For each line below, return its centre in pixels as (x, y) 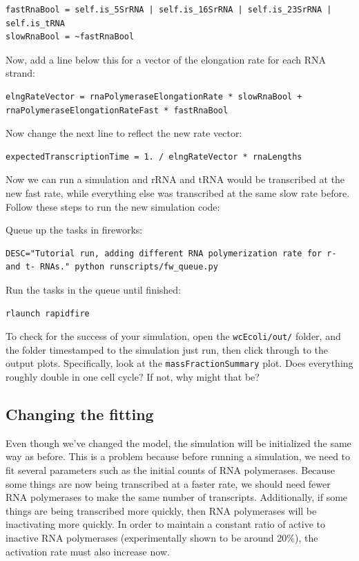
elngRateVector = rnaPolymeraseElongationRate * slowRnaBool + (154, 96)
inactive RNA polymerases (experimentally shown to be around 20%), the (162, 537)
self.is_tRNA (35, 23)
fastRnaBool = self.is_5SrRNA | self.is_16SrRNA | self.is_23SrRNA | (169, 10)
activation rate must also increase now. (88, 551)
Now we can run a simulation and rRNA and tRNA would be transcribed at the (175, 179)
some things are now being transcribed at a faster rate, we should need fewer (168, 483)
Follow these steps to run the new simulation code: (113, 206)
